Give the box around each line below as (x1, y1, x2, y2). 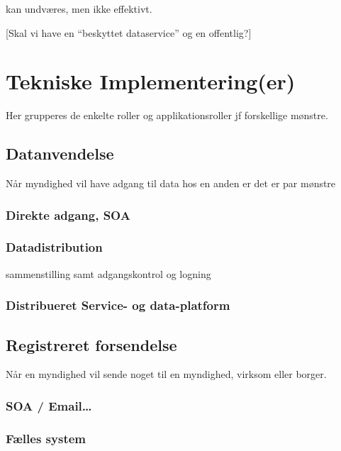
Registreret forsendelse (6, 333, 177, 355)
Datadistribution (6, 238, 103, 256)
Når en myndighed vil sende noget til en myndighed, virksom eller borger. (6, 367, 327, 382)
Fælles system (6, 429, 86, 447)
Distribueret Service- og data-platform (6, 296, 230, 314)
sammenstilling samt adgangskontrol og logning (6, 266, 211, 281)
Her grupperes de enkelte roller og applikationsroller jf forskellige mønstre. (6, 108, 328, 123)
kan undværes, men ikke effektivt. (6, 1, 152, 16)
